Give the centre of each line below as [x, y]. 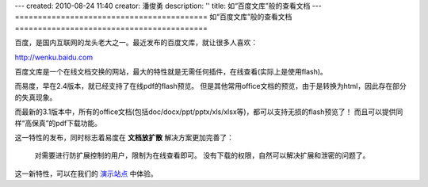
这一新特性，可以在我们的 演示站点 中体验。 [86, 174]
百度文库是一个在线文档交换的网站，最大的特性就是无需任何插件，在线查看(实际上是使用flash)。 [171, 71]
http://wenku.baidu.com [54, 57]
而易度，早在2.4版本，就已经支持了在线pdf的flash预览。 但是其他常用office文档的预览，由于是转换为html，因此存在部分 [211, 86]
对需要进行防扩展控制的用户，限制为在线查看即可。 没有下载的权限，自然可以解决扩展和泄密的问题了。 [202, 155]
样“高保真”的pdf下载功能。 [58, 123]
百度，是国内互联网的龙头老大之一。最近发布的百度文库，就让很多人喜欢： [136, 43]
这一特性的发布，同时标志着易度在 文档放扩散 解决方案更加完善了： [124, 137]
